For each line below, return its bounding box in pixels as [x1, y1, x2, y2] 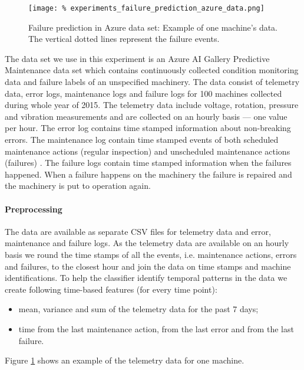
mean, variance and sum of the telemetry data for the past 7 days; [18, 303, 259, 315]
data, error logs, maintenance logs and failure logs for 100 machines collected [5, 87, 282, 99]
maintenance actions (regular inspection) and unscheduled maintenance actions [5, 145, 290, 157]
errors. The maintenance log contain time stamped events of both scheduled [5, 133, 279, 145]
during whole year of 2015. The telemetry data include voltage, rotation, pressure [5, 99, 299, 111]
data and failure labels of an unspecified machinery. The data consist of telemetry [5, 76, 300, 88]
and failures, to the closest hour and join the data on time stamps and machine [5, 260, 291, 272]
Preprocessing [5, 202, 62, 215]
